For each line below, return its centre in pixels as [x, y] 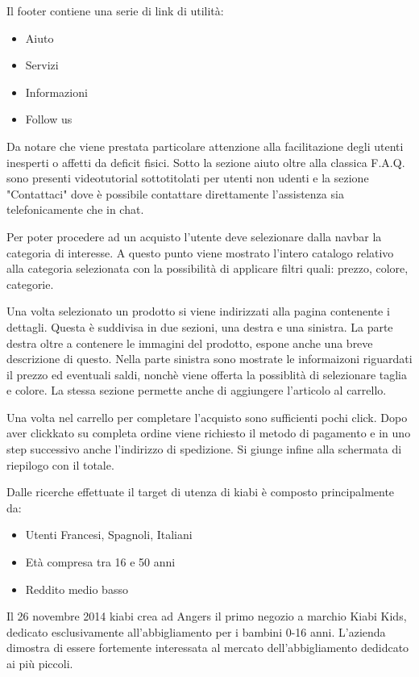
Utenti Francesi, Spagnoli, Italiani [109, 535]
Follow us [49, 119]
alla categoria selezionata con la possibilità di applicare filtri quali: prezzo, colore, [207, 268]
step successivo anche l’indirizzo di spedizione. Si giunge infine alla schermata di [204, 449]
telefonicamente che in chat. [75, 209]
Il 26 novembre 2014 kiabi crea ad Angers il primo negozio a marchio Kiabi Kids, [207, 616]
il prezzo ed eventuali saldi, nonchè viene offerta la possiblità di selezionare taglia [207, 374]
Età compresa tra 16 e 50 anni [100, 562]
